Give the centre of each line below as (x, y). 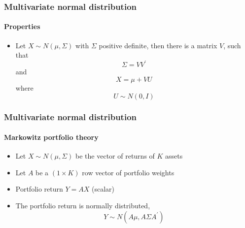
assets (174, 156)
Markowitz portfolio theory (51, 137)
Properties (22, 26)
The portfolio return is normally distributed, (83, 205)
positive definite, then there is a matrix (158, 45)
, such (232, 45)
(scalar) (103, 189)
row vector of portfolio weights (128, 172)
